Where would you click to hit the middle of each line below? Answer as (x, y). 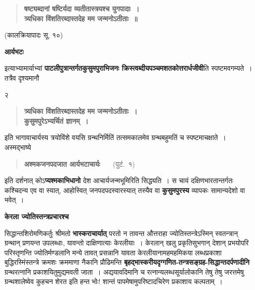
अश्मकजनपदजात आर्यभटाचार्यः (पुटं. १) (79, 164)
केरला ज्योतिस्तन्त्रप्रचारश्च (37, 216)
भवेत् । (14, 200)
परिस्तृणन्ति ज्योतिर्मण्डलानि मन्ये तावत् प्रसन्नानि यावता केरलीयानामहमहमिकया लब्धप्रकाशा (113, 252)
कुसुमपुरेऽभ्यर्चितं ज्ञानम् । (56, 121)
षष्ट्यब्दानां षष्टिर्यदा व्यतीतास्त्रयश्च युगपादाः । (82, 8)
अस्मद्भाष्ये (18, 147)
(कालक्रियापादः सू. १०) (34, 35)
